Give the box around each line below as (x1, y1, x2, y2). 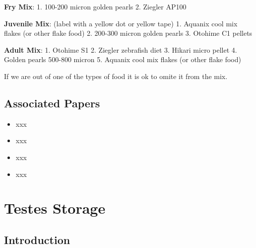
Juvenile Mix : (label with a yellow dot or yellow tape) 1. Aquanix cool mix (4, 18, 238, 28)
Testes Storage (4, 198, 106, 218)
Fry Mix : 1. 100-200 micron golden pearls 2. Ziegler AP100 (4, 1, 187, 11)
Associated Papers (4, 95, 100, 110)
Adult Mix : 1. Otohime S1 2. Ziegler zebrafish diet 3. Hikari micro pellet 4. (4, 44, 237, 55)
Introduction (4, 232, 70, 247)
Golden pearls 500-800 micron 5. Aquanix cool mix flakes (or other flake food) (4, 54, 241, 65)
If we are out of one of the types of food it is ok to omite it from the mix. (4, 71, 228, 81)
